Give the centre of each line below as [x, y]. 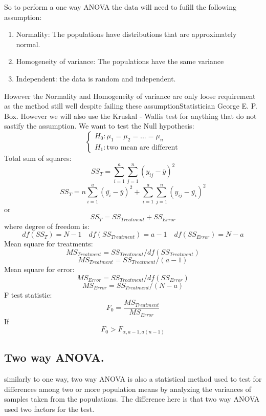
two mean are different [142, 147]
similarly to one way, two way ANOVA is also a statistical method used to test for [133, 379]
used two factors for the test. [49, 409]
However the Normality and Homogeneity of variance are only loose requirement [130, 96]
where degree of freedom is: [47, 226]
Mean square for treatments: [49, 244]
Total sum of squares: [38, 158]
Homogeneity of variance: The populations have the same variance [120, 61]
